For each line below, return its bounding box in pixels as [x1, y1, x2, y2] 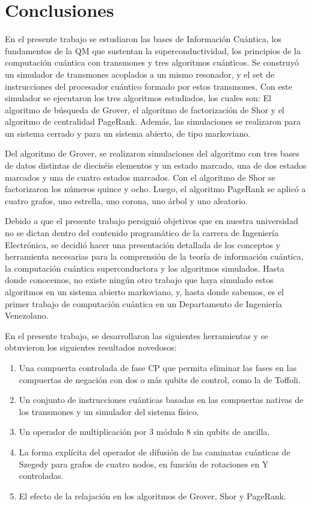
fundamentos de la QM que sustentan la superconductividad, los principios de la [5, 44, 301, 57]
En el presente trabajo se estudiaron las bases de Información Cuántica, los [5, 33, 282, 45]
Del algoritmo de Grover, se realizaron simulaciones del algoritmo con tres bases [5, 147, 300, 160]
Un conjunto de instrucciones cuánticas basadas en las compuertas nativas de [19, 393, 304, 406]
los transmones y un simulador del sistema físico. [19, 405, 199, 417]
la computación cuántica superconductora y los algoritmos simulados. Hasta [5, 261, 285, 274]
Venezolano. [5, 309, 49, 322]
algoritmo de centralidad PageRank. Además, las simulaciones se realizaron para [5, 115, 301, 128]
